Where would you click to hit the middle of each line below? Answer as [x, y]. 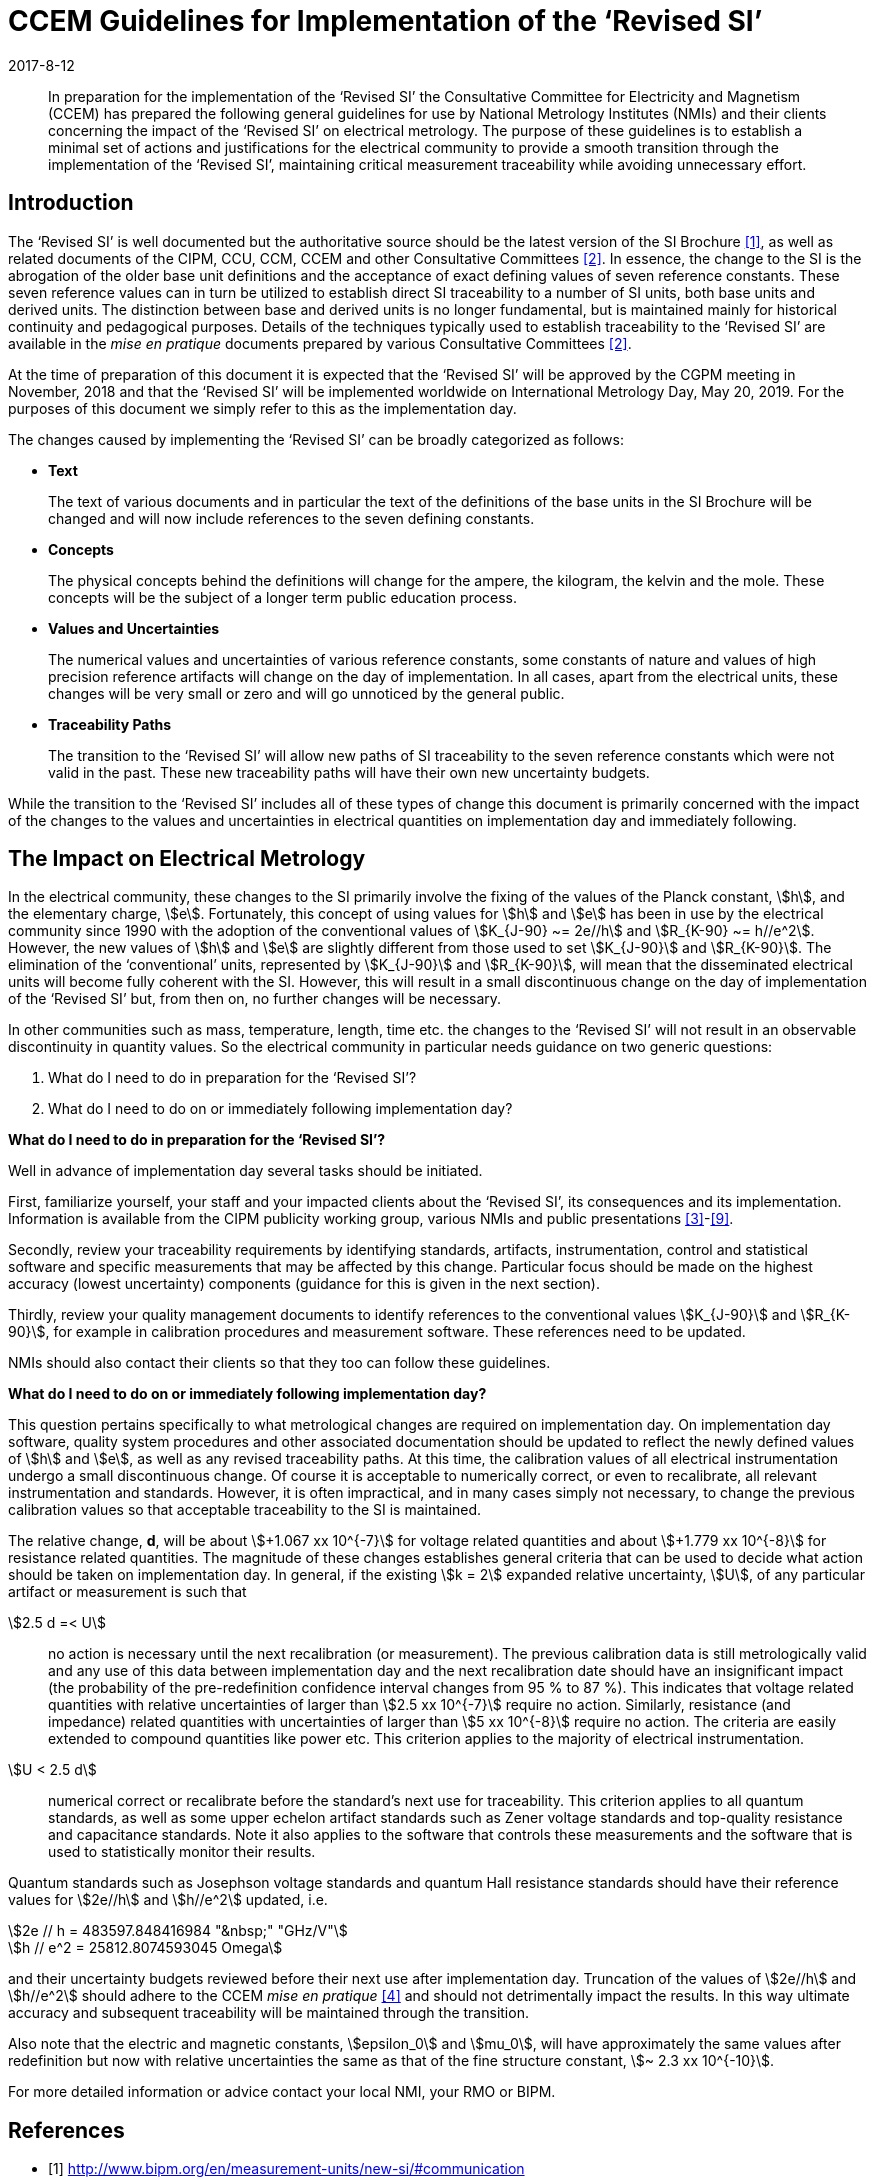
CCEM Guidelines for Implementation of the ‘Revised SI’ [385, 21]
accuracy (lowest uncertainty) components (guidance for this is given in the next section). [304, 1284]
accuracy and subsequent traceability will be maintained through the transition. [268, 2013]
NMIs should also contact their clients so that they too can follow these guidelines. [279, 1363]
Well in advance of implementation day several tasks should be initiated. [245, 1171]
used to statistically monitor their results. [182, 1852]
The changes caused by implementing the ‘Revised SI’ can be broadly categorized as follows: [316, 439]
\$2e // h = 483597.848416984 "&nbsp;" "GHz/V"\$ [178, 1931]
